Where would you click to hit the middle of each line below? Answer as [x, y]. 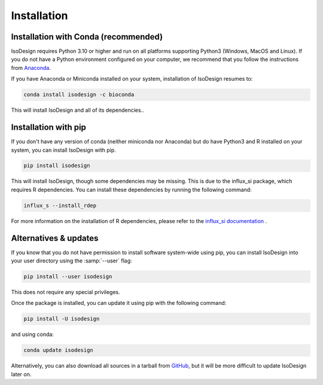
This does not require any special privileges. [66, 292]
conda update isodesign [59, 350]
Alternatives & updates [55, 238]
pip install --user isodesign [68, 277]
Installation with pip [49, 128]
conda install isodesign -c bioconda [79, 95]
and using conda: [32, 334]
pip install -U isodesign [62, 319]
